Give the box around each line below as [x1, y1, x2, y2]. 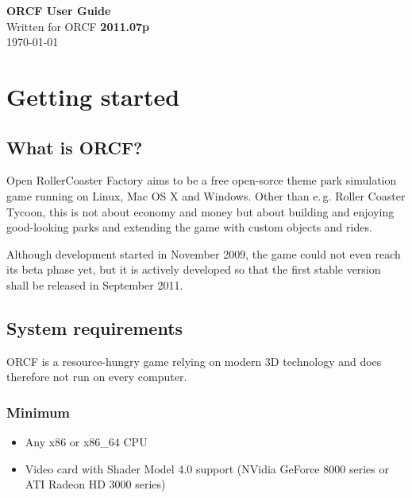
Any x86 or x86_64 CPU [25, 434, 148, 450]
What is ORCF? [6, 134, 143, 159]
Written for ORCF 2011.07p [6, 18, 150, 34]
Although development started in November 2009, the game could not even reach [6, 245, 401, 262]
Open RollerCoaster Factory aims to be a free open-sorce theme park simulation [6, 172, 397, 189]
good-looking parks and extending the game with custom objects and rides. [6, 219, 372, 235]
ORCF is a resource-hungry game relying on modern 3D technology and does [6, 352, 382, 369]
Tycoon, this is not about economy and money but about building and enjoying [6, 203, 395, 220]
